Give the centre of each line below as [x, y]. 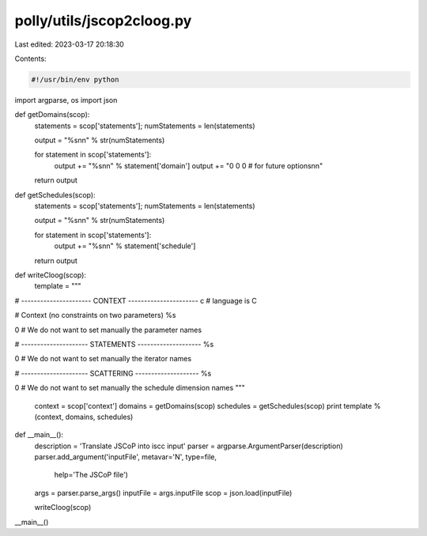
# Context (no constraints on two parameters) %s [95, 315]
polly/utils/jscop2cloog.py [103, 21]
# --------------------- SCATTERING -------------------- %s [113, 373]
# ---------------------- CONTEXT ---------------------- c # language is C [136, 300]
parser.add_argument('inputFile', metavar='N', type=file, [126, 457]
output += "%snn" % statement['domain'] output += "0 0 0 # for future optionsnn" [189, 165]
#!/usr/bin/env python [75, 79]
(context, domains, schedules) [84, 417]
